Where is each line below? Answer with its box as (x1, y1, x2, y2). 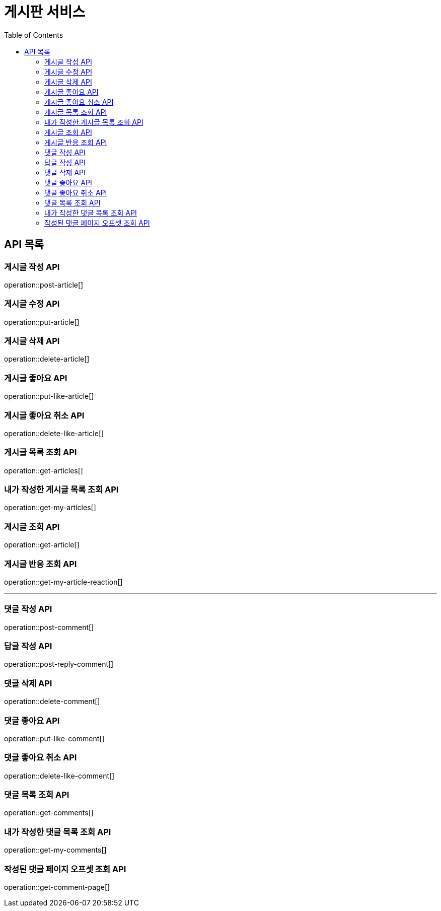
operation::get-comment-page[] (4, 882, 110, 891)
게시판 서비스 (4, 4, 86, 21)
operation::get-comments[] (4, 808, 94, 817)
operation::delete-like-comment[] (4, 771, 115, 780)
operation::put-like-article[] (4, 392, 94, 401)
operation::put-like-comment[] (4, 734, 105, 743)
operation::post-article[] (4, 280, 84, 289)
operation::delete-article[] (4, 355, 90, 364)
